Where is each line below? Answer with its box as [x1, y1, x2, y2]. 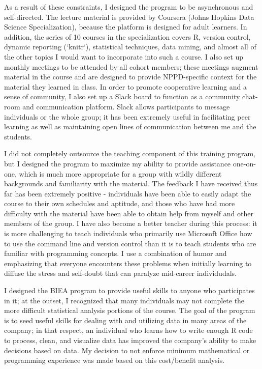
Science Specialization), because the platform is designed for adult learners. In [4, 21, 247, 32]
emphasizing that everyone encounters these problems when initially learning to [4, 258, 252, 268]
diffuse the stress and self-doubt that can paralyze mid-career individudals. [4, 268, 237, 278]
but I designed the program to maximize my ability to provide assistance [4, 158, 231, 168]
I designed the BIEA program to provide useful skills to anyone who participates [4, 285, 255, 296]
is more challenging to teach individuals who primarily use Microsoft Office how [4, 228, 252, 239]
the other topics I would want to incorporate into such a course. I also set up [4, 51, 244, 62]
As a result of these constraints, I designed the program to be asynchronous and [4, 2, 253, 12]
